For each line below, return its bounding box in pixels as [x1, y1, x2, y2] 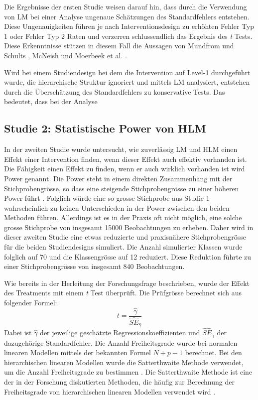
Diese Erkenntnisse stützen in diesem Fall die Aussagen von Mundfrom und [4, 40, 234, 51]
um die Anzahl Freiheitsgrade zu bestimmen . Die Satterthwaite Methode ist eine [4, 367, 253, 377]
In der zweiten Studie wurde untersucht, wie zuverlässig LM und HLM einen [4, 144, 238, 154]
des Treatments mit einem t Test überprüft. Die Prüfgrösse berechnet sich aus [4, 287, 242, 298]
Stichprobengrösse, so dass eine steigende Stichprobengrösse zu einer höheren [4, 183, 239, 193]
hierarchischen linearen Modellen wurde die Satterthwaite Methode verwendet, [4, 357, 244, 367]
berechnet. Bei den [185, 347, 242, 358]
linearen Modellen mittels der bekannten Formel [4, 347, 151, 358]
